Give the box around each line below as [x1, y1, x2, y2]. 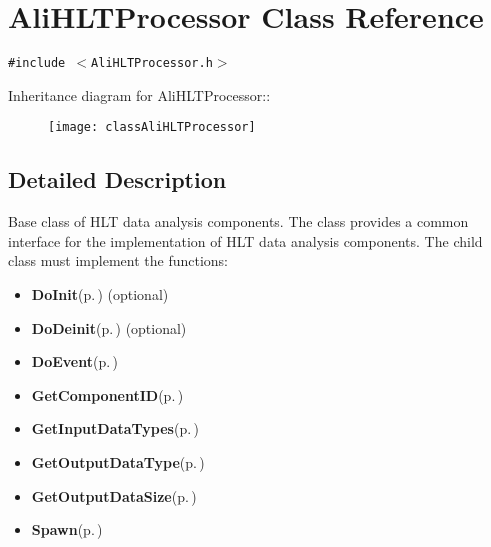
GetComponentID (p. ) [31, 384, 184, 405]
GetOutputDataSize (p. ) [31, 485, 197, 506]
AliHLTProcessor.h [91, 56, 213, 71]
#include [8, 56, 66, 71]
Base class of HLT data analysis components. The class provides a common [8, 211, 469, 232]
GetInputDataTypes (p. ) [31, 418, 199, 439]
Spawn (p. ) [31, 519, 103, 540]
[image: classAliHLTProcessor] [48, 120, 256, 135]
